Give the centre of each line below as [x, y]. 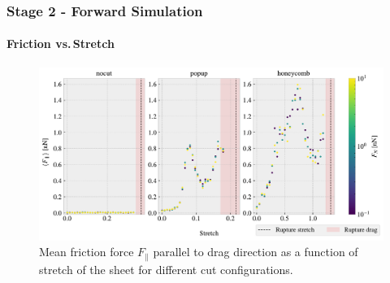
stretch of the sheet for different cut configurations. [166, 269]
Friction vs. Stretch [61, 44]
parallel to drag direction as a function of [256, 252]
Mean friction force [87, 252]
